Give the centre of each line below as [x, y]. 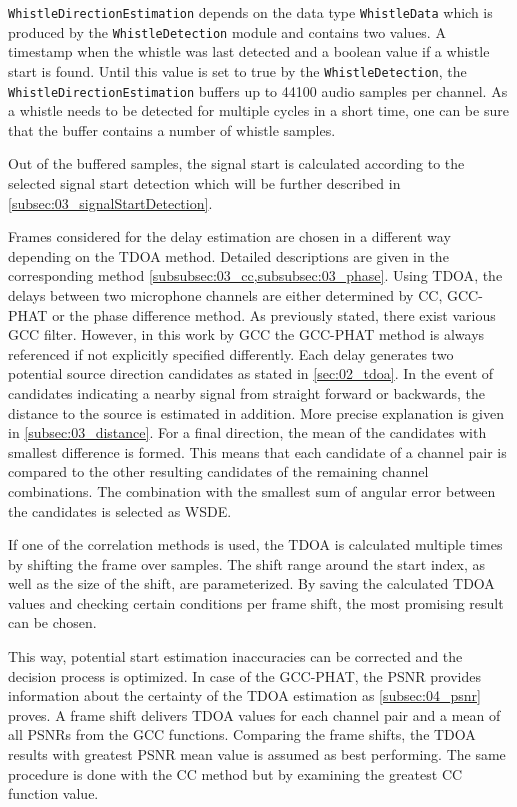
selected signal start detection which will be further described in [204, 183]
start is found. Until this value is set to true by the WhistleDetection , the [237, 70]
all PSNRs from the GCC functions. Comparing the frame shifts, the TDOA [242, 734]
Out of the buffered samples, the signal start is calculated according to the [236, 163]
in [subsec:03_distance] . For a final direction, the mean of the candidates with [247, 432]
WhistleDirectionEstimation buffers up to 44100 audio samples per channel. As [258, 90]
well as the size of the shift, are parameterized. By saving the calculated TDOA [251, 583]
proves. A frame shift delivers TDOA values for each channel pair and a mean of [254, 714]
